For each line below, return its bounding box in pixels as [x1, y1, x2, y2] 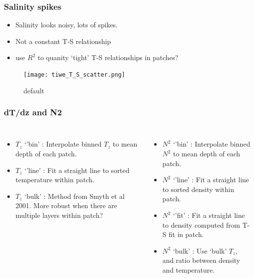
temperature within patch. [15, 174, 94, 185]
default [23, 85, 45, 95]
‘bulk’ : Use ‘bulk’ [173, 245, 227, 256]
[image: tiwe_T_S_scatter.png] [23, 71, 125, 78]
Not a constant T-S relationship [15, 36, 111, 46]
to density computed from [162, 219, 240, 230]
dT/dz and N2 [4, 106, 62, 118]
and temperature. [162, 265, 215, 275]
